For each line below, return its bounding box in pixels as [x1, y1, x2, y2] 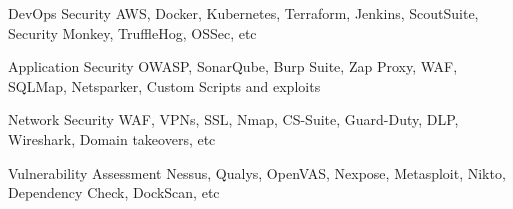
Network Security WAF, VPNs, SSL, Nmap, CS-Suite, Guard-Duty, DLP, [8, 109, 459, 130]
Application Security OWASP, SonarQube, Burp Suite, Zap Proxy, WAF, [8, 56, 458, 77]
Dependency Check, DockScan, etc [8, 182, 220, 203]
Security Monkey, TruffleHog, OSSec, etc [8, 22, 257, 43]
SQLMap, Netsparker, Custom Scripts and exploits [8, 75, 321, 96]
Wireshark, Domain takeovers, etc [8, 128, 216, 149]
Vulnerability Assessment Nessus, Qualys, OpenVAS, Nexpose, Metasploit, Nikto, [8, 162, 506, 183]
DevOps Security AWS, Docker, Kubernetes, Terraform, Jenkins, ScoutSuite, [8, 3, 479, 23]
